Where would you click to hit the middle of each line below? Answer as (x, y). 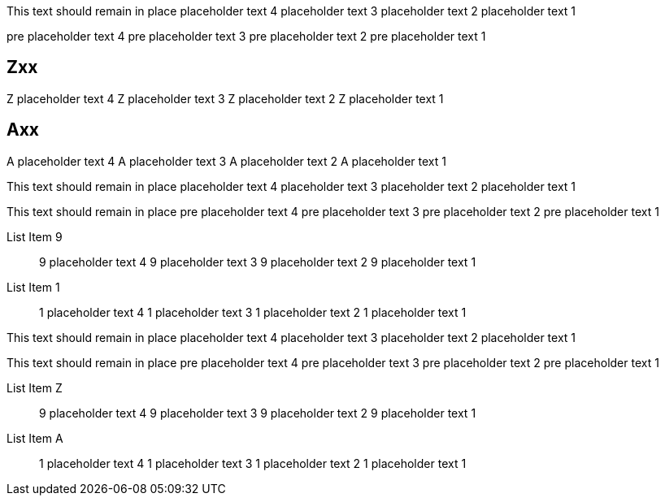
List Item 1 (33, 287)
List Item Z (35, 387)
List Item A (35, 438)
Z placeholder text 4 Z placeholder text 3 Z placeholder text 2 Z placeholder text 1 (225, 98)
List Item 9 (35, 236)
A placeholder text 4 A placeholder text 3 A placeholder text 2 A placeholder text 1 (226, 161)
